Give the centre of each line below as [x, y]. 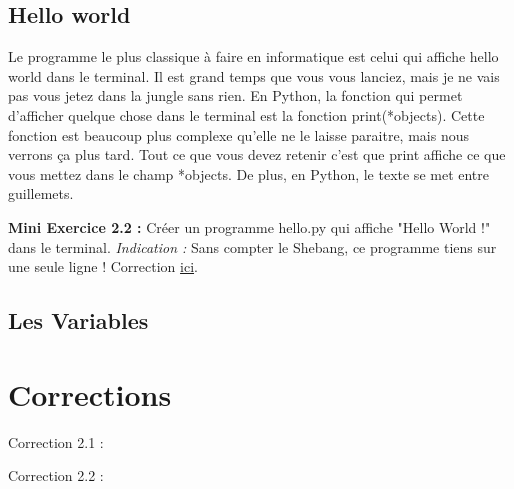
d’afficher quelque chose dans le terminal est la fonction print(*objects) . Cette [246, 114]
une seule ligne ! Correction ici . [103, 266]
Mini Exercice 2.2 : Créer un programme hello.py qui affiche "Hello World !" [249, 226]
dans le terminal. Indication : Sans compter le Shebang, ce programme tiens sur [252, 246]
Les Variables [78, 320]
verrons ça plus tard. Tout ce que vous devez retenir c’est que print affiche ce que [257, 154]
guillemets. [41, 193]
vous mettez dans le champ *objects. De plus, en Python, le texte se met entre [249, 173]
